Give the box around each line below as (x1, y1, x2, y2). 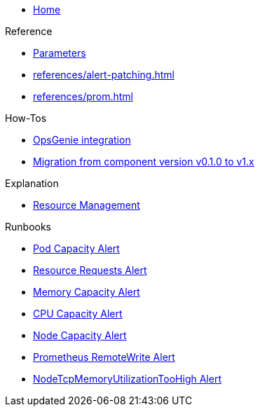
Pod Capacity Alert (33, 242, 120, 254)
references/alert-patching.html (33, 69, 175, 81)
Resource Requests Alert (33, 264, 147, 276)
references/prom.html (33, 90, 134, 102)
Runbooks (5, 221, 51, 233)
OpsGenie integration (33, 134, 131, 146)
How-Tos (5, 112, 47, 124)
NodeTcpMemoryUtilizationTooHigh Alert (33, 373, 221, 385)
